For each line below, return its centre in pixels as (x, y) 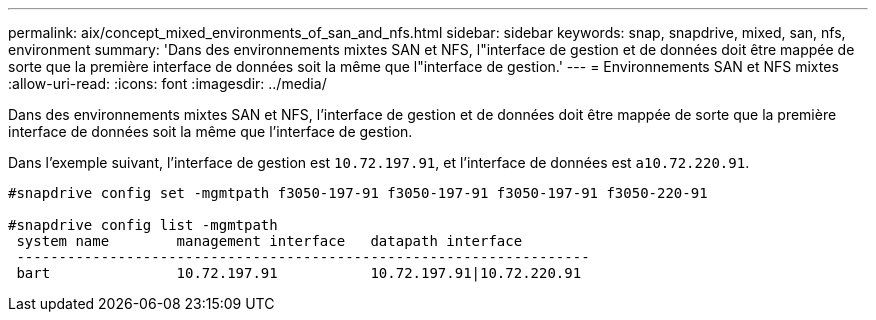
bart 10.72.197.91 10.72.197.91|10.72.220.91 (299, 273)
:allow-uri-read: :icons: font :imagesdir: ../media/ (167, 83)
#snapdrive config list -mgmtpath (143, 225)
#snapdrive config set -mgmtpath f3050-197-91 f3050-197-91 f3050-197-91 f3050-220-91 (358, 193)
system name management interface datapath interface (269, 241)
